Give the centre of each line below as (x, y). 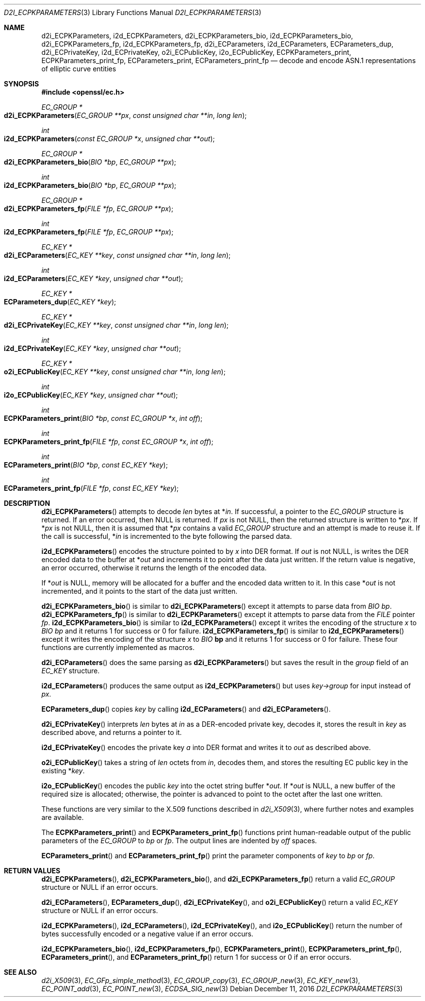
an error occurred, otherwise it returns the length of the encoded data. (154, 568)
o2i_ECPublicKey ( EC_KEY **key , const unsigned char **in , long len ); (115, 372)
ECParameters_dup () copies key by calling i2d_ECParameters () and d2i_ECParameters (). (186, 709)
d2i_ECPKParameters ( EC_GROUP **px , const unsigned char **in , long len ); (125, 115)
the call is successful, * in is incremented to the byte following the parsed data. (167, 536)
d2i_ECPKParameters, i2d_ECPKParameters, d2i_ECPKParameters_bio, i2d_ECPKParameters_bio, (197, 36)
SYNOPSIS (22, 84)
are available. (63, 817)
